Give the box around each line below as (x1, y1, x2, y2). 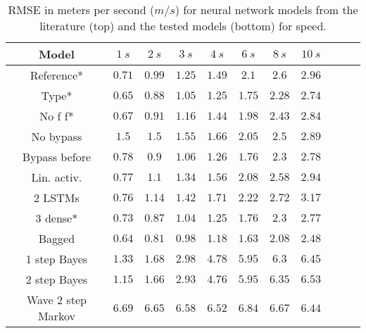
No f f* (39, 108, 74, 124)
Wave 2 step (26, 291, 87, 308)
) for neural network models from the (175, 1, 358, 18)
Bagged (38, 230, 75, 246)
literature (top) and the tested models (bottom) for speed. (39, 18, 327, 34)
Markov (37, 308, 75, 324)
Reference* (30, 67, 84, 83)
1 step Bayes (25, 251, 88, 267)
